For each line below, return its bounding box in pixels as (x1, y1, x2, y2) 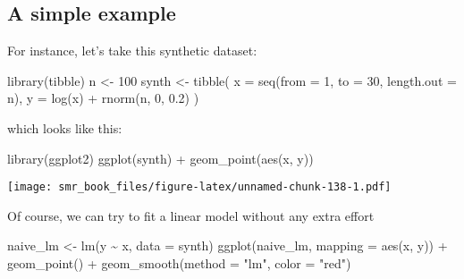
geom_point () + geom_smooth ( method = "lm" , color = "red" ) (7, 254, 351, 273)
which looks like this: (7, 118, 122, 137)
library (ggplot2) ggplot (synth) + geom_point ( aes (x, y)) (7, 148, 314, 167)
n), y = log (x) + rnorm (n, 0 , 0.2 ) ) (7, 89, 199, 107)
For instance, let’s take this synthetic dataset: (7, 41, 257, 60)
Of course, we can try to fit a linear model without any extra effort (7, 206, 375, 224)
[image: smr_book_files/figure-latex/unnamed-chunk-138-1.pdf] (7, 181, 392, 194)
